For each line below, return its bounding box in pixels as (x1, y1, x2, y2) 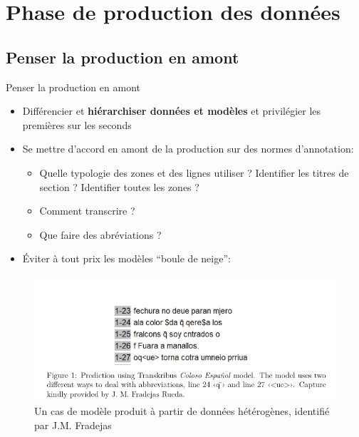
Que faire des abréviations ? (39, 227, 162, 242)
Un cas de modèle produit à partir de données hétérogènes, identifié (34, 403, 330, 418)
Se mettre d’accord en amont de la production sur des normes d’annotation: (22, 141, 354, 156)
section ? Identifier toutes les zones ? (39, 179, 199, 194)
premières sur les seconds (22, 117, 132, 132)
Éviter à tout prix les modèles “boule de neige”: (22, 251, 231, 266)
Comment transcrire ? (39, 203, 135, 218)
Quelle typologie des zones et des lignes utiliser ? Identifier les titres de (39, 165, 349, 180)
